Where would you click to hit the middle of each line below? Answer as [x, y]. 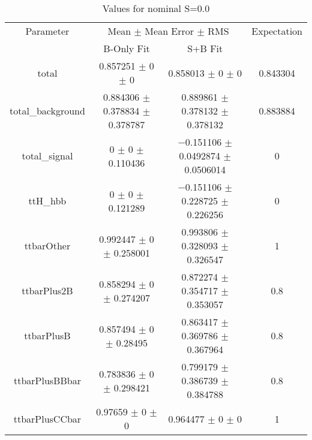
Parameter [47, 31]
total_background [47, 111]
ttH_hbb [47, 201]
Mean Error [169, 31]
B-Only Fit [127, 48]
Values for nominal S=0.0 [156, 8]
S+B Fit [205, 48]
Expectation [277, 31]
